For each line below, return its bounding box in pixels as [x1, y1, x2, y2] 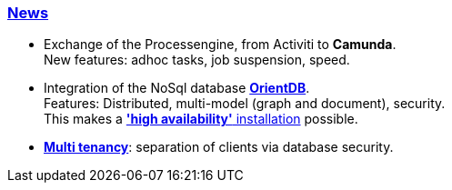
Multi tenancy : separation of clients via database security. [44, 139, 394, 155]
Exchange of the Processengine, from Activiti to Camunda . [44, 36, 397, 53]
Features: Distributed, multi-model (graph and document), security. [44, 95, 446, 112]
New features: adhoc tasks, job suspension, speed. [44, 52, 350, 68]
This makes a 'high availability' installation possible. [44, 111, 358, 127]
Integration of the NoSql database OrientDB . [44, 80, 310, 96]
